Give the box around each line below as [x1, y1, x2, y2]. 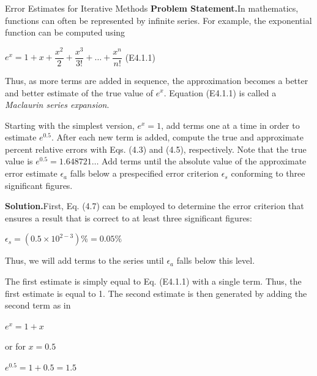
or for [5, 340, 26, 353]
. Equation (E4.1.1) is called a [163, 86, 277, 99]
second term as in [5, 299, 71, 312]
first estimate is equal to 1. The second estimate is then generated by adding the [5, 286, 307, 299]
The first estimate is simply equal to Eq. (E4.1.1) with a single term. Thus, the [5, 275, 302, 288]
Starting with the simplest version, [5, 118, 135, 131]
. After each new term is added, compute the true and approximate [51, 131, 304, 144]
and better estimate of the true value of [5, 86, 154, 99]
